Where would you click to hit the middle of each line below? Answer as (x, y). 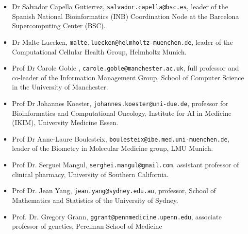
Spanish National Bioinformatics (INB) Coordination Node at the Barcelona (125, 16)
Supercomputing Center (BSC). (59, 26)
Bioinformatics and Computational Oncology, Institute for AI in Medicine (122, 113)
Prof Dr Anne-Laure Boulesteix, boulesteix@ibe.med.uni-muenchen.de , (121, 138)
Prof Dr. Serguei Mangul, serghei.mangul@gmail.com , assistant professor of (125, 165)
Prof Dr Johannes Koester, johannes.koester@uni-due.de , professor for (120, 103)
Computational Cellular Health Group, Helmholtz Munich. (99, 51)
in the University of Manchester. (60, 87)
